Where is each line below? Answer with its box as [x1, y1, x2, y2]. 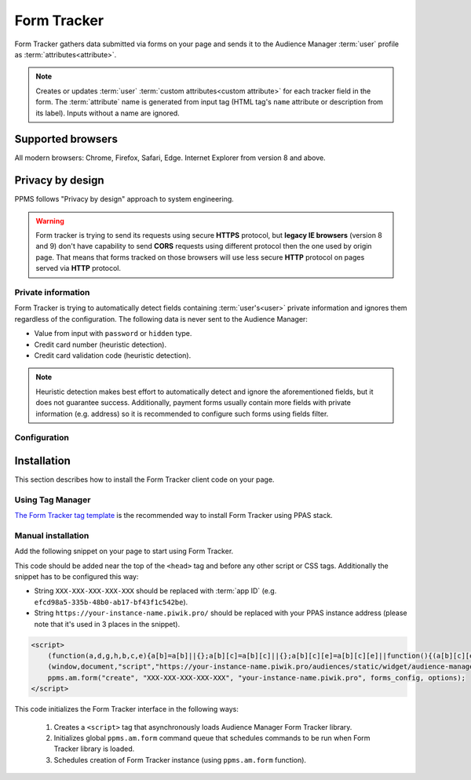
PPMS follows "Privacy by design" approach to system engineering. [14, 195, 235, 204]
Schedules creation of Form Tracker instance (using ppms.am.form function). [53, 755, 306, 764]
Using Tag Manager [14, 494, 91, 505]
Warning [35, 216, 64, 225]
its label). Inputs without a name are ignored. [35, 108, 180, 118]
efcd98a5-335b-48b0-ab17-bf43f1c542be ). [34, 597, 188, 607]
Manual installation [14, 530, 89, 541]
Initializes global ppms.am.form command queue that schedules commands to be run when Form [53, 733, 371, 742]
